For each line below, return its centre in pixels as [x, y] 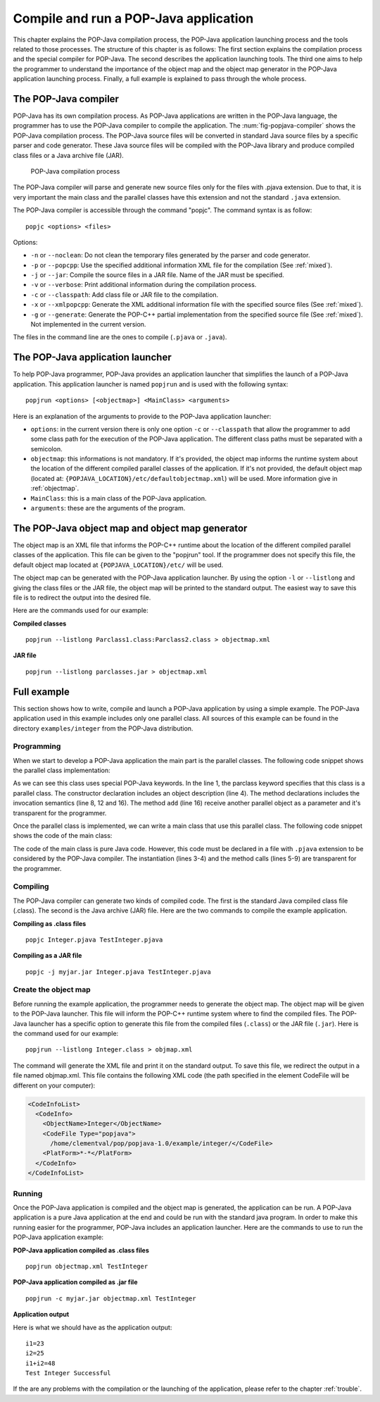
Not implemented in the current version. [88, 324]
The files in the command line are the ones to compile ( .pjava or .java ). [120, 337]
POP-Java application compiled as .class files [81, 1250]
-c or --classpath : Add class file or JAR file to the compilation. [125, 294]
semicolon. [46, 449]
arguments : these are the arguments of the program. [108, 508]
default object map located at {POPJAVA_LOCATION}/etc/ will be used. [118, 565]
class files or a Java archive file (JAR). [69, 155]
